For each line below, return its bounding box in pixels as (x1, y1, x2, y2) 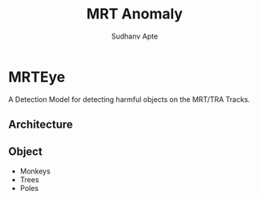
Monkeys (19, 166, 50, 176)
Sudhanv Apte (111, 31, 159, 41)
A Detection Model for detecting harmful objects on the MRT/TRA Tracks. (8, 94, 251, 104)
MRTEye (8, 67, 66, 86)
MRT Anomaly (87, 5, 183, 23)
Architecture (8, 118, 74, 132)
